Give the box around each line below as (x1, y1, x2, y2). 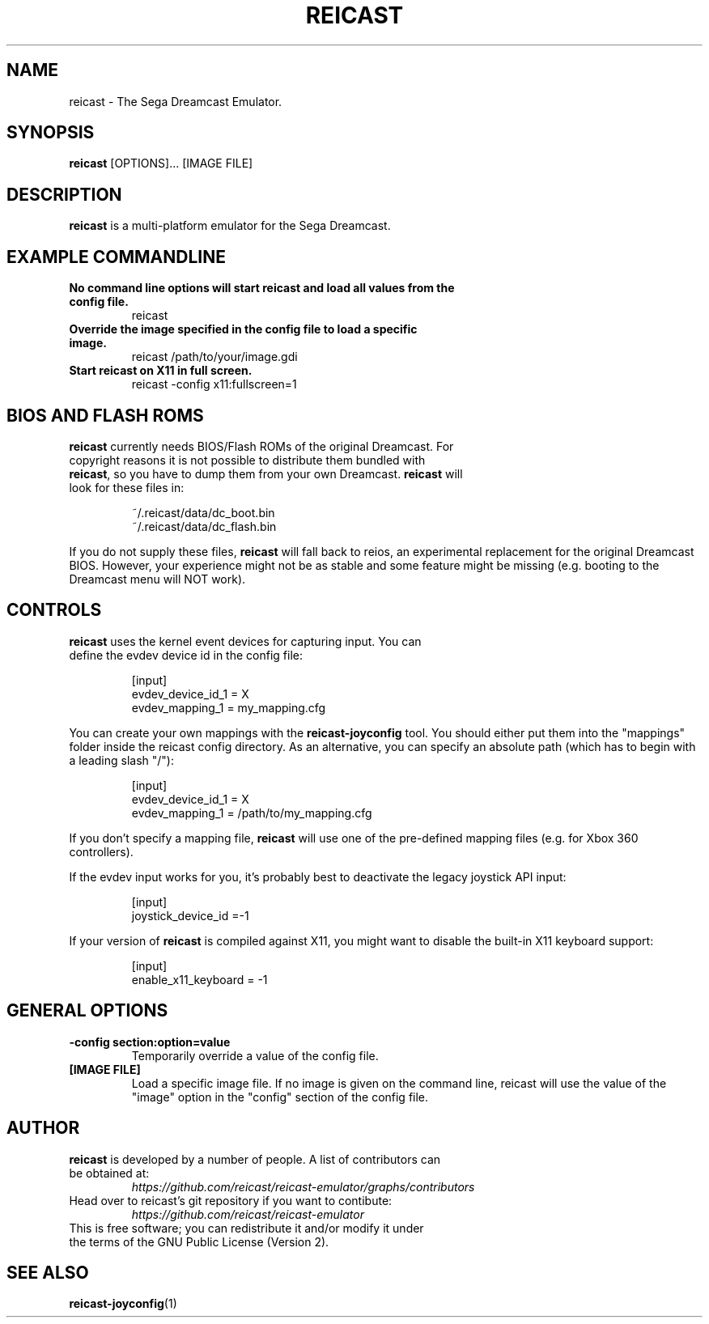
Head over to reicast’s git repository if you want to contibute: (69, 1193, 393, 1207)
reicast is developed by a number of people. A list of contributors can (69, 1152, 441, 1166)
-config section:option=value (69, 1034, 231, 1049)
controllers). (69, 844, 134, 859)
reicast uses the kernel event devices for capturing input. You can (69, 634, 422, 648)
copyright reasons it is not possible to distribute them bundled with (69, 452, 426, 467)
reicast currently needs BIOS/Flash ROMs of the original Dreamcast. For (69, 439, 454, 453)
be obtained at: (69, 1165, 150, 1180)
